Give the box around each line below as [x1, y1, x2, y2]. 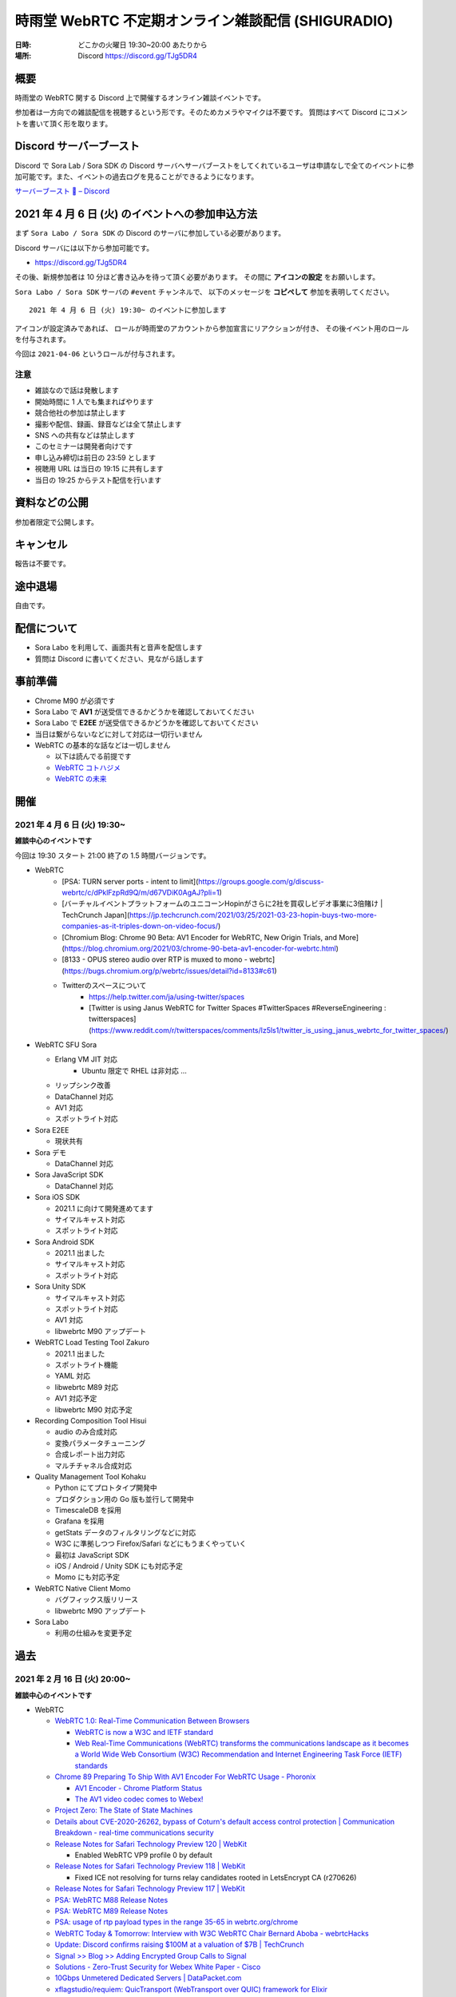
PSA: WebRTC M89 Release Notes [54, 1906, 169, 1916]
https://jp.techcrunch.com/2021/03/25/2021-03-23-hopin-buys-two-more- [129, 910, 377, 919]
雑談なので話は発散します [34, 386, 119, 395]
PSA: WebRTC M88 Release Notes [54, 1895, 169, 1904]
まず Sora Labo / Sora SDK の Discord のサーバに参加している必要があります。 [14, 228, 286, 238]
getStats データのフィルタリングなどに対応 [54, 1527, 196, 1537]
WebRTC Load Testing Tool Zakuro [34, 1338, 149, 1348]
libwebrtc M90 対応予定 [54, 1404, 133, 1414]
